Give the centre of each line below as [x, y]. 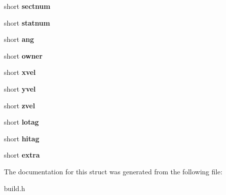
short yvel [20, 88]
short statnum [27, 22]
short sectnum [27, 6]
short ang [19, 39]
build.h [15, 188]
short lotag [21, 122]
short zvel [19, 105]
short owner [23, 55]
